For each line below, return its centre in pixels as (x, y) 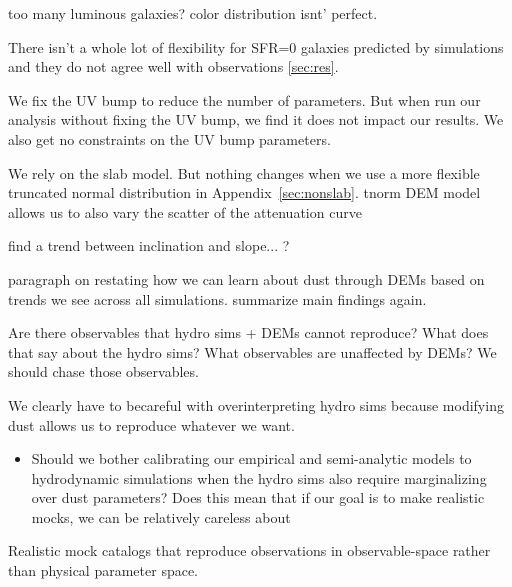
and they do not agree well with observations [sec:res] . (173, 66)
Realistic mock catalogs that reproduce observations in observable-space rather (249, 550)
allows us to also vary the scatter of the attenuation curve (185, 211)
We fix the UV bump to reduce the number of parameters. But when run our (244, 99)
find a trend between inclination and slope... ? (149, 245)
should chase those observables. (103, 371)
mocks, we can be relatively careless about (161, 516)
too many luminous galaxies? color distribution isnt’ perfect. (193, 13)
